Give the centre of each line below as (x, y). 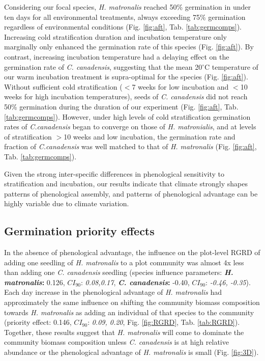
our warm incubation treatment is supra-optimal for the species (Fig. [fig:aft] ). (126, 77)
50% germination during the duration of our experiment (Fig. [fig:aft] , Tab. (121, 106)
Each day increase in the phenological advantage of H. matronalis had (113, 292)
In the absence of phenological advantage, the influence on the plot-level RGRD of (132, 252)
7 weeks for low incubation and (180, 86)
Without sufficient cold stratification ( (63, 86)
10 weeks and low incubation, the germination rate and (150, 136)
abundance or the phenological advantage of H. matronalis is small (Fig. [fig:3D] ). (131, 352)
